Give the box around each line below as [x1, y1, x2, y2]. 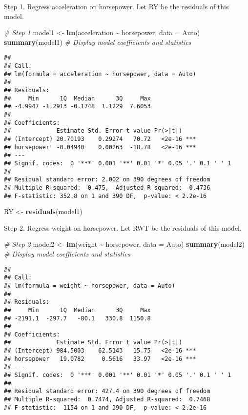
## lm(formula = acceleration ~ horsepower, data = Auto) [4, 70, 196, 78]
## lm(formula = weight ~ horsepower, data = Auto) [4, 282, 175, 289]
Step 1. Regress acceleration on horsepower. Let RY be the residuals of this [4, 1, 229, 11]
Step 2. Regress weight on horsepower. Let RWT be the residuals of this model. [4, 222, 242, 233]
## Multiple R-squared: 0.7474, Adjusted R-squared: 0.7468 [4, 396, 210, 403]
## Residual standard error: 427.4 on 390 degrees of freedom [4, 388, 210, 395]
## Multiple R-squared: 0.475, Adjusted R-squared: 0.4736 [4, 184, 210, 191]
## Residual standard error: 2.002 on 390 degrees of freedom [4, 176, 210, 183]
